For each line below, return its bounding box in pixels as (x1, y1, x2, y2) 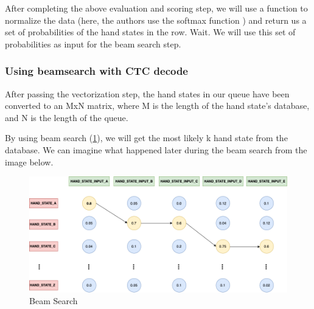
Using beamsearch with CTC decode (5, 63, 188, 78)
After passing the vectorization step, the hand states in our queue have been (5, 87, 290, 100)
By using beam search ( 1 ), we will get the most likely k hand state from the (5, 131, 288, 144)
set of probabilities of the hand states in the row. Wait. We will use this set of (5, 26, 296, 38)
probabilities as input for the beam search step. (5, 37, 181, 50)
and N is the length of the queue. (5, 111, 128, 123)
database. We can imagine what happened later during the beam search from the (5, 143, 307, 156)
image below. (5, 155, 54, 168)
